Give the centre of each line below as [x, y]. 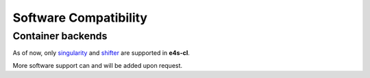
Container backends [60, 36]
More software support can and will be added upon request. [98, 65]
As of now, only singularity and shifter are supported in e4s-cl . [101, 53]
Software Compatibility [80, 18]
